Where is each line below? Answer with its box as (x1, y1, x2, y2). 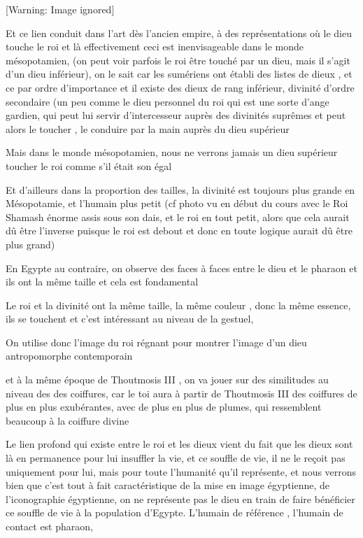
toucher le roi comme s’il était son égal (6, 158, 172, 173)
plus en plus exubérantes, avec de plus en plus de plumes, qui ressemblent (6, 399, 322, 414)
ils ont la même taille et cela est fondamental (6, 274, 199, 289)
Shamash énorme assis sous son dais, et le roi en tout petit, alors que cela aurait (6, 209, 350, 224)
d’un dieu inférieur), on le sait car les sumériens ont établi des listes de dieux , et (6, 66, 353, 81)
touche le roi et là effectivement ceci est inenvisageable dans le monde (6, 39, 304, 54)
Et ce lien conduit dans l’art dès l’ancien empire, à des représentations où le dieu (6, 25, 352, 40)
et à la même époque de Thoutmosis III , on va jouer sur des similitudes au (6, 372, 329, 387)
